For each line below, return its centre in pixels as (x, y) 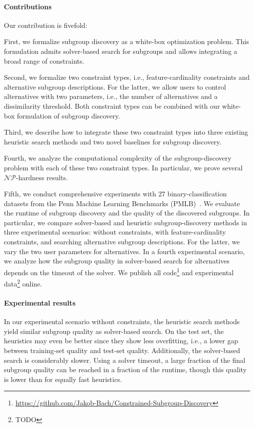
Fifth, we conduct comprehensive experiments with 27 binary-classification (116, 194)
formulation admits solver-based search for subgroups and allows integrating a (121, 51)
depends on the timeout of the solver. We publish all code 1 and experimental (119, 271)
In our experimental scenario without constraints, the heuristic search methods (122, 321)
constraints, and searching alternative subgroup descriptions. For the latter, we (122, 242)
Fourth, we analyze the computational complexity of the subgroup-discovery (118, 158)
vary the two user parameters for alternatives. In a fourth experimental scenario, (124, 251)
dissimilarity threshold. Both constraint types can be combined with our (112, 106)
